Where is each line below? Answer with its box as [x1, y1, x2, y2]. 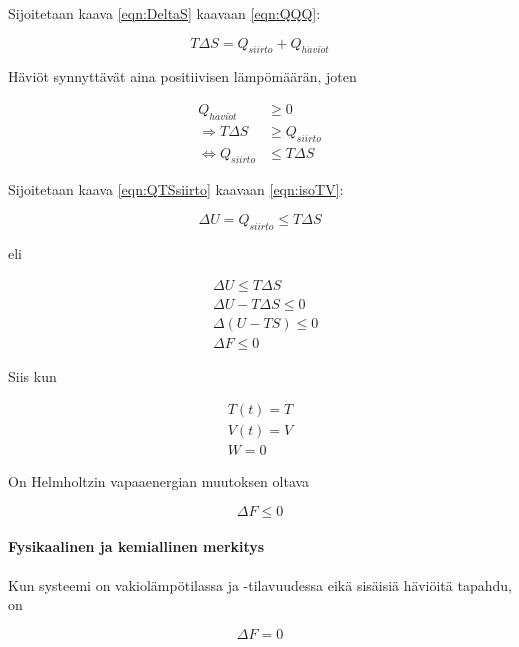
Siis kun [8, 365, 57, 386]
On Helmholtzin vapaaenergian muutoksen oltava [8, 471, 310, 492]
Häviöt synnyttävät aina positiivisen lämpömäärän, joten [8, 66, 357, 87]
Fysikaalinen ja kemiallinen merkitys [8, 536, 265, 557]
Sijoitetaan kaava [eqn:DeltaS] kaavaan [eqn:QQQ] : [8, 3, 321, 23]
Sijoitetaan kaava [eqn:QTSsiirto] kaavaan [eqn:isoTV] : [8, 179, 344, 200]
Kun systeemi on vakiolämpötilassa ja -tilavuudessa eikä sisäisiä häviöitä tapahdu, [8, 574, 512, 595]
